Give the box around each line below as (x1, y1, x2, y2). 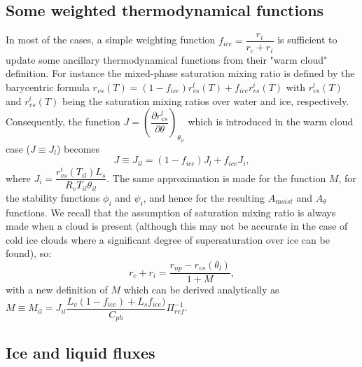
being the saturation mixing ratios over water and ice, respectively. (62, 93, 349, 108)
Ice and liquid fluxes (6, 341, 155, 363)
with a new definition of (6, 282, 108, 297)
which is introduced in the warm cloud (188, 114, 354, 129)
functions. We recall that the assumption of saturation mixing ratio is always (6, 205, 336, 219)
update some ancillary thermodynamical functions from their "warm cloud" (6, 52, 328, 67)
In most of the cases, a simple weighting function (6, 32, 216, 47)
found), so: (6, 246, 52, 261)
